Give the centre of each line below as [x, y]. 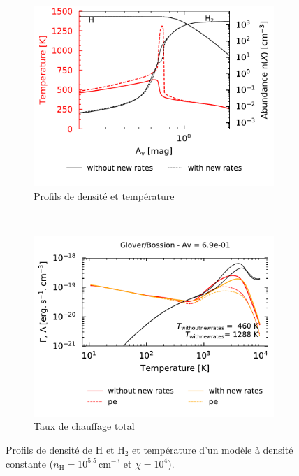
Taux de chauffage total [84, 426]
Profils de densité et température [104, 195]
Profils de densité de [49, 449]
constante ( [30, 463]
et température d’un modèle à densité [213, 449]
